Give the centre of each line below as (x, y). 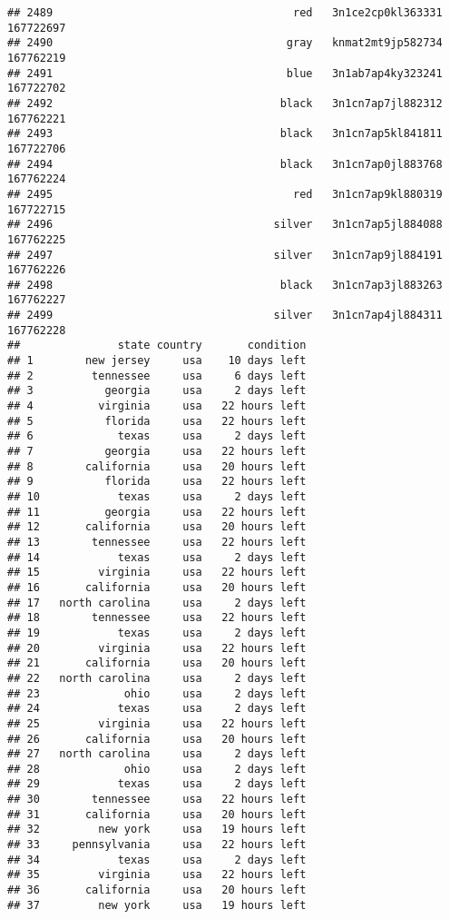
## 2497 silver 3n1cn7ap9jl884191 (225, 255)
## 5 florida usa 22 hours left (157, 421)
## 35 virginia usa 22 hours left (157, 875)
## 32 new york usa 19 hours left (157, 830)
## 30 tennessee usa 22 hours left (157, 800)
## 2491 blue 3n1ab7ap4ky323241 (225, 73)
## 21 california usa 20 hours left (157, 663)
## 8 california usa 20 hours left (157, 466)
